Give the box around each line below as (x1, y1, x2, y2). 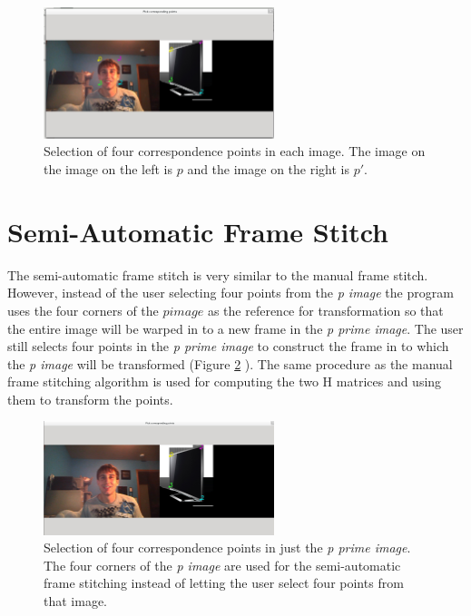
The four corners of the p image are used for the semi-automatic (44, 555, 401, 574)
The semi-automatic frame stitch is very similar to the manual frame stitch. (7, 265, 428, 284)
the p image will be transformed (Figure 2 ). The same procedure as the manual (7, 354, 453, 373)
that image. (44, 592, 107, 611)
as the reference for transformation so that (207, 300, 444, 319)
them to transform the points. (7, 389, 173, 408)
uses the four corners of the (7, 300, 159, 319)
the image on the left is (44, 160, 173, 179)
